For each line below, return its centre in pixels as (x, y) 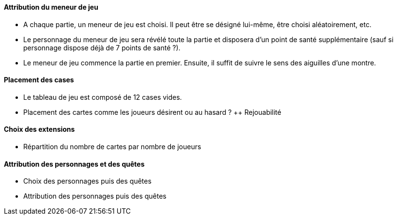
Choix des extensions (39, 129)
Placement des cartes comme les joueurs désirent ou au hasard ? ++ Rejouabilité (152, 112)
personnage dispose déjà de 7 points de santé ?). (102, 47)
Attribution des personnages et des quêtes (74, 164)
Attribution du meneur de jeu (51, 7)
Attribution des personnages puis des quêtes (95, 196)
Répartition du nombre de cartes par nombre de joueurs (112, 147)
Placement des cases (39, 80)
